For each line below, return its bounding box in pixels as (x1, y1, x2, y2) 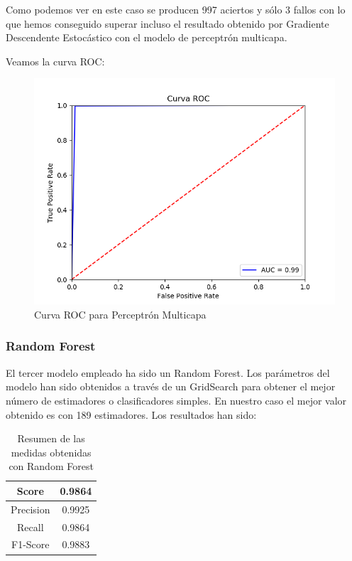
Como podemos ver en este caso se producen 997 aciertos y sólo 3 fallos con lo (6, 2, 346, 16)
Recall (17, 519, 44, 534)
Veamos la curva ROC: (6, 53, 105, 68)
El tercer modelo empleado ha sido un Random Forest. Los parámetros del (6, 365, 330, 380)
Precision (11, 501, 50, 516)
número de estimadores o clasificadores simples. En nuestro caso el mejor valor (6, 392, 347, 407)
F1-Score (11, 537, 50, 552)
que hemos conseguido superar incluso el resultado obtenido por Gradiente (6, 16, 329, 31)
